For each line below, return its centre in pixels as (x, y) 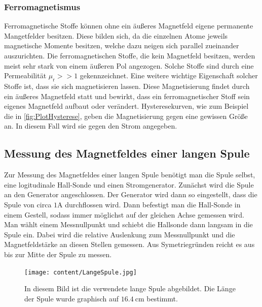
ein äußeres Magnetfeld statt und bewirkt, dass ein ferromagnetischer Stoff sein (127, 96)
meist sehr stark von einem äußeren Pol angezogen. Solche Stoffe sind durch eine (129, 65)
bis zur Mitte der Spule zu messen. (58, 254)
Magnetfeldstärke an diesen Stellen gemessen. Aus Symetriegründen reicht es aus (129, 244)
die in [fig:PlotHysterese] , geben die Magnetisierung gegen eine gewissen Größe (126, 116)
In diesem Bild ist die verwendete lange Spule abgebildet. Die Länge (130, 288)
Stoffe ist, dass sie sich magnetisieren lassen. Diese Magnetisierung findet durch (127, 86)
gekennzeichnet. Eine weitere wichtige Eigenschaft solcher (169, 75)
